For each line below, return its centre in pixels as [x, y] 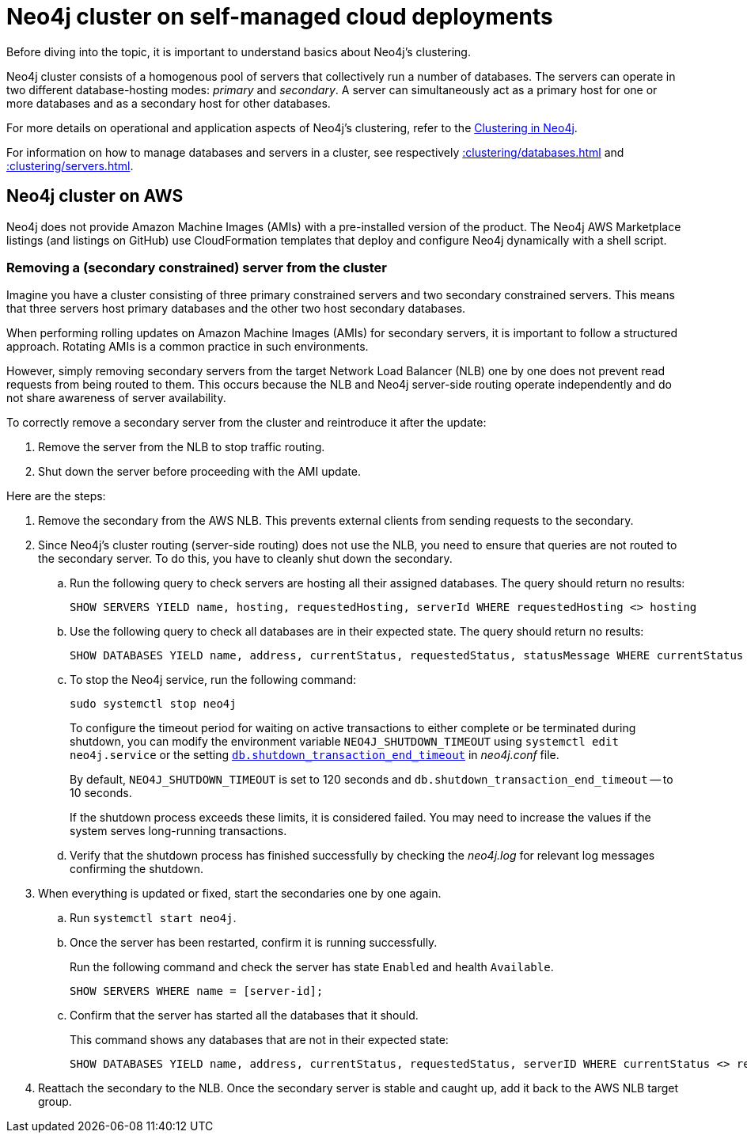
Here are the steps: [56, 496]
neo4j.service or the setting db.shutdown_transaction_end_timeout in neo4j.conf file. [315, 755]
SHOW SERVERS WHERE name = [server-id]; [197, 991]
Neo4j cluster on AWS [95, 196]
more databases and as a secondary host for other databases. [169, 103]
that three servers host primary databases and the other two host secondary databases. [236, 309]
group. [55, 1102]
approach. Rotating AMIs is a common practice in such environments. [188, 347]
